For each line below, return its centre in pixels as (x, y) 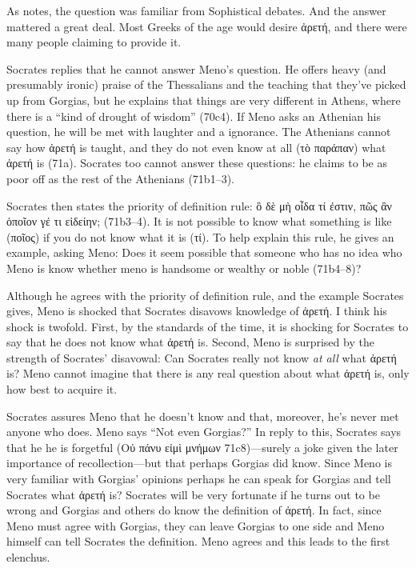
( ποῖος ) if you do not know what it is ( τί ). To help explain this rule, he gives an (200, 236)
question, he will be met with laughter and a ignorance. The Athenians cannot (199, 132)
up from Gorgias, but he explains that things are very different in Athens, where (204, 100)
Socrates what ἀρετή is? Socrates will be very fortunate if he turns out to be (193, 494)
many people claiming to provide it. (94, 42)
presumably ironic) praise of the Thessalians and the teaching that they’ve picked (206, 84)
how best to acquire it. (62, 389)
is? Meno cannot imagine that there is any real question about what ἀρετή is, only (208, 373)
